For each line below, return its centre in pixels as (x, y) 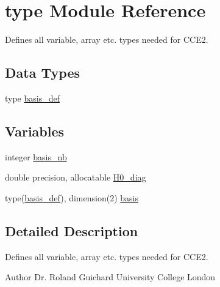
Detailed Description (72, 230)
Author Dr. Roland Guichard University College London (110, 277)
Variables (35, 131)
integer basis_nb (36, 156)
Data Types (42, 73)
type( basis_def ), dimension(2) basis (72, 197)
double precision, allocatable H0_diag (76, 177)
